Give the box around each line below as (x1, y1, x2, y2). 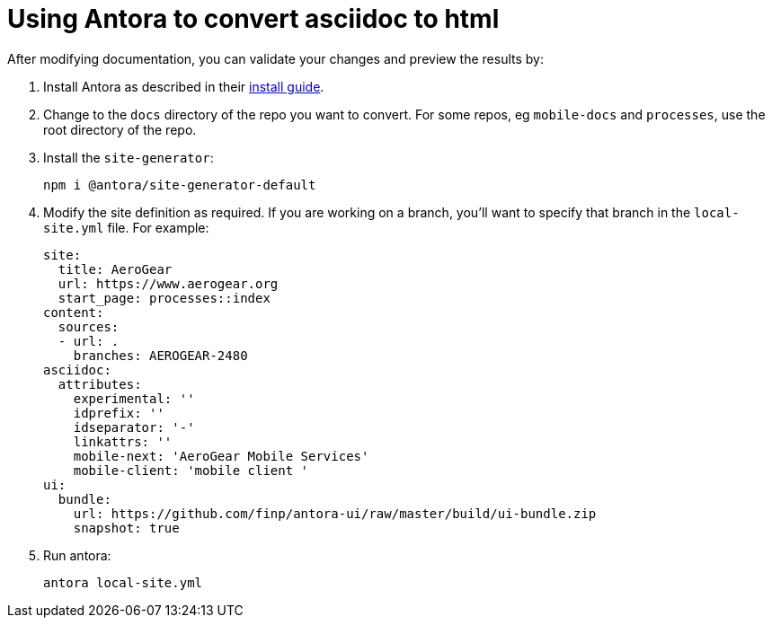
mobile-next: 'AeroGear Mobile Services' (73, 448, 369, 463)
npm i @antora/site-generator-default (43, 177, 316, 192)
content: (43, 304, 104, 320)
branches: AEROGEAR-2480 (73, 348, 248, 363)
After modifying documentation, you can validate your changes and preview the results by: (7, 50, 544, 66)
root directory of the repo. (43, 121, 197, 137)
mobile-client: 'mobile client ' (73, 462, 309, 478)
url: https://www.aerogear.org (58, 276, 279, 291)
